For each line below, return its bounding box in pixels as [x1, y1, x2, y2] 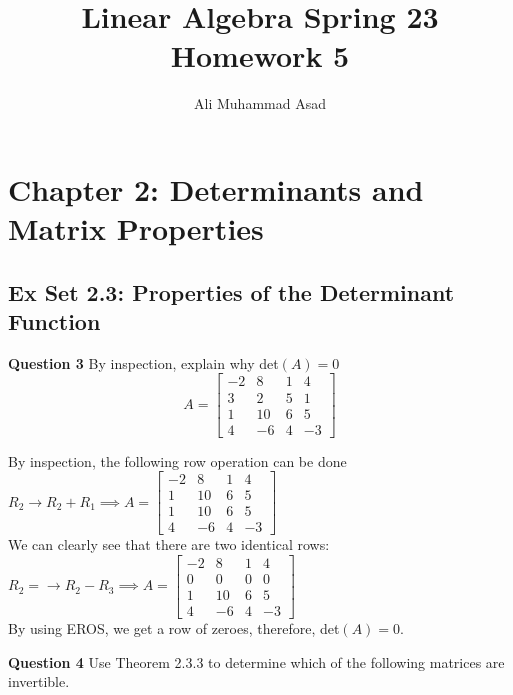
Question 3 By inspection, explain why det [8, 352, 279, 373]
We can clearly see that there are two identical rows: [8, 534, 330, 555]
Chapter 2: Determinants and [8, 168, 424, 209]
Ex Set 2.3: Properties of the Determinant [8, 276, 455, 307]
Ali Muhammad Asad [194, 93, 326, 114]
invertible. [8, 671, 70, 692]
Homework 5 [170, 35, 350, 76]
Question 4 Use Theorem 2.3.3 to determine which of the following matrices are [8, 651, 505, 672]
